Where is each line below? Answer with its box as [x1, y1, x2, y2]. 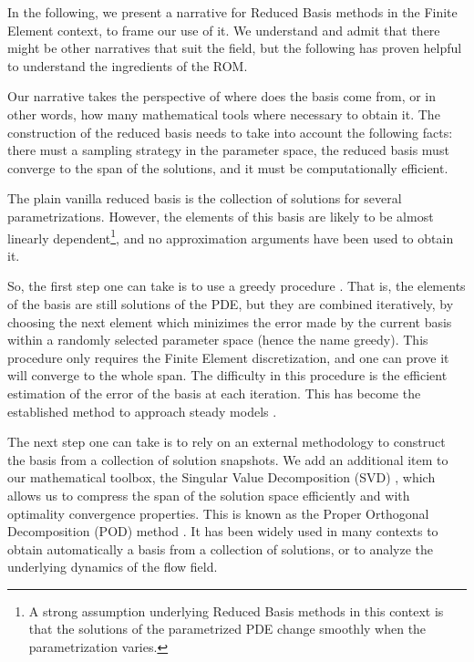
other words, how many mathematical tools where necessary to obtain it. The [7, 104, 440, 123]
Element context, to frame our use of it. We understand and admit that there [7, 20, 440, 39]
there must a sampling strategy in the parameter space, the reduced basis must [7, 140, 449, 160]
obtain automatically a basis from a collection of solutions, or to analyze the [7, 539, 434, 558]
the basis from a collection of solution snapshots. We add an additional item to [7, 450, 448, 469]
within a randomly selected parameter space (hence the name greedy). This [7, 330, 428, 349]
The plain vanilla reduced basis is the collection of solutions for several [7, 189, 402, 208]
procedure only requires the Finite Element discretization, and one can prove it [7, 347, 449, 367]
